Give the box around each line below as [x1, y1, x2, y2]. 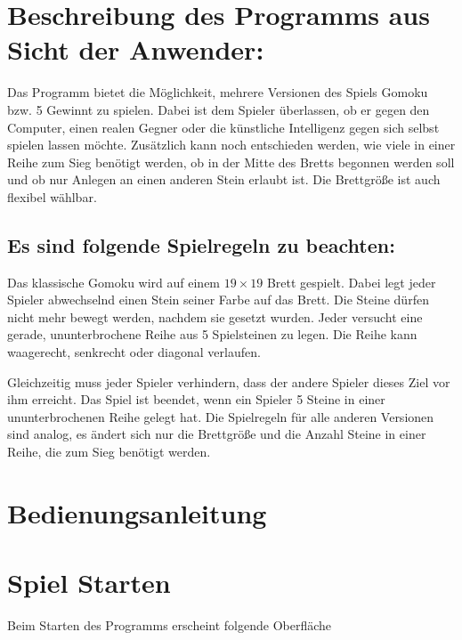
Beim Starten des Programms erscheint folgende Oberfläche [7, 616, 332, 635]
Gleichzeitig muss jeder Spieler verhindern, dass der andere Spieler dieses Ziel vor [7, 372, 450, 391]
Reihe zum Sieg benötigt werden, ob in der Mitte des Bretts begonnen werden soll [7, 152, 455, 171]
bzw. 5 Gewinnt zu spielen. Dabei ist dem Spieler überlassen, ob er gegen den [7, 100, 430, 118]
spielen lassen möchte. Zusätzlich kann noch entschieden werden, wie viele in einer [7, 135, 456, 154]
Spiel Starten [7, 564, 171, 601]
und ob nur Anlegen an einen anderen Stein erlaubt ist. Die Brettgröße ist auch [7, 170, 441, 189]
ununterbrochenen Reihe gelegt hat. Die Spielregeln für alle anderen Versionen [7, 407, 434, 425]
